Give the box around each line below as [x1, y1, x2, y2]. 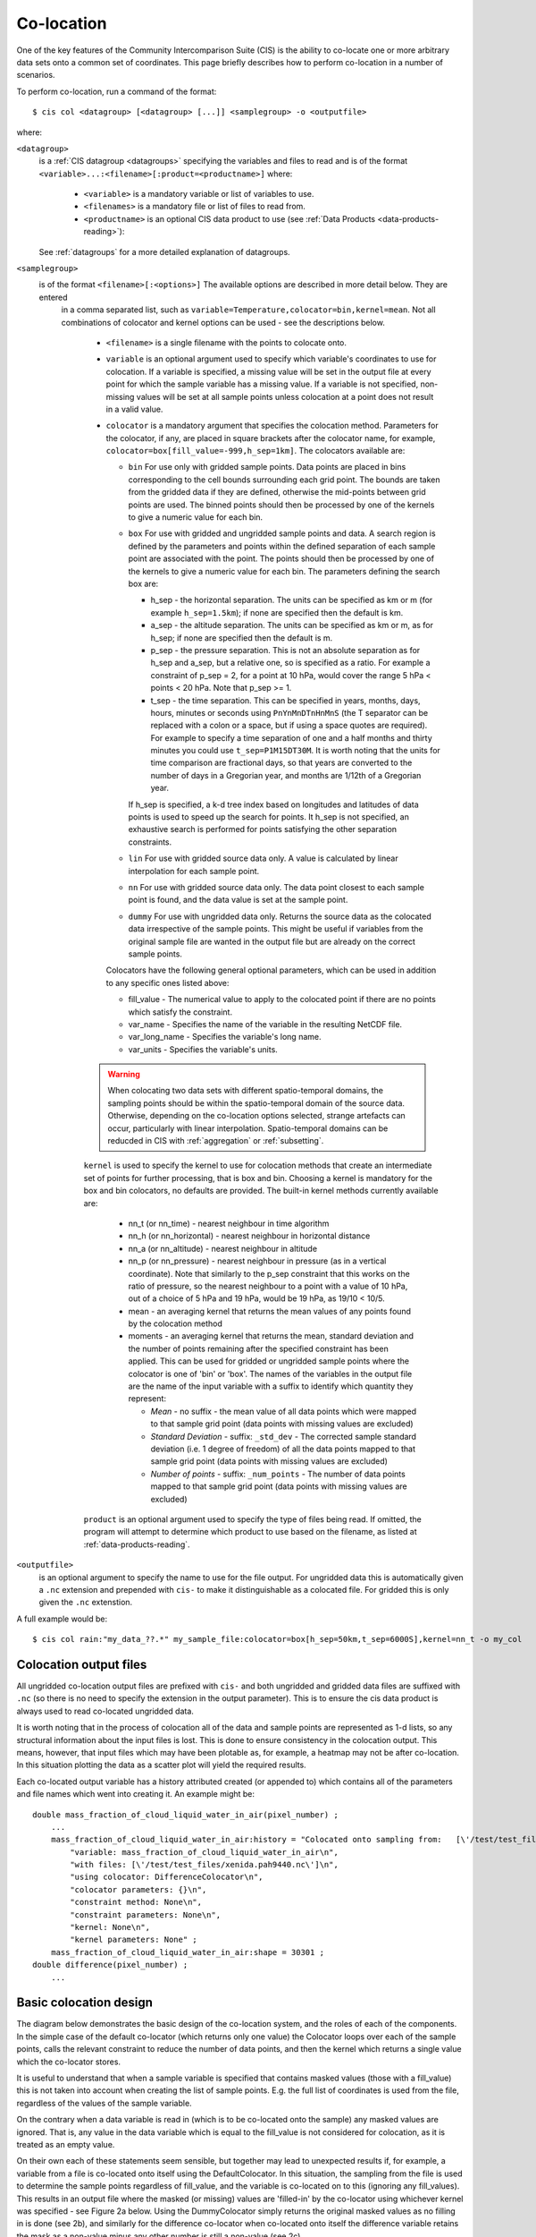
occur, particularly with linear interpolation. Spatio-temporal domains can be [107, 1123, 389, 1134]
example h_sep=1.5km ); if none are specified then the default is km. [150, 607, 404, 617]
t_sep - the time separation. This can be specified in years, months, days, [150, 694, 421, 706]
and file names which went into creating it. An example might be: [16, 1789, 255, 1799]
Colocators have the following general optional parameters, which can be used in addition [105, 965, 437, 975]
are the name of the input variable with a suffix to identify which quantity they [128, 1381, 414, 1391]
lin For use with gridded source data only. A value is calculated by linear [128, 853, 398, 863]
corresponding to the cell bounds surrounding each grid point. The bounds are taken [128, 474, 440, 485]
